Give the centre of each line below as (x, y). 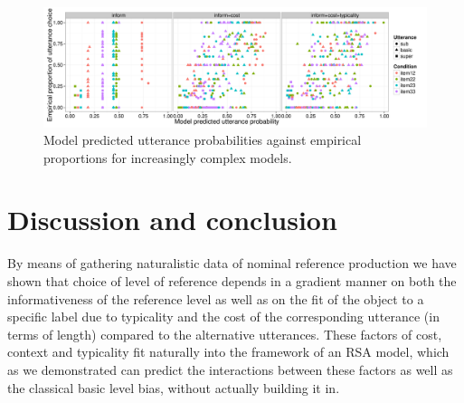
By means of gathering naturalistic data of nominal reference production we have (232, 263)
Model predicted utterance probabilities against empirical (203, 140)
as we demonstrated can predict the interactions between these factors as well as (230, 369)
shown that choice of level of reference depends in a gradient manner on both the (232, 281)
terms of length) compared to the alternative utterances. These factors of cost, (225, 334)
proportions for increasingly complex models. (168, 157)
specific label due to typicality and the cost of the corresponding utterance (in (223, 317)
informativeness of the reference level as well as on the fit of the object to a (216, 298)
